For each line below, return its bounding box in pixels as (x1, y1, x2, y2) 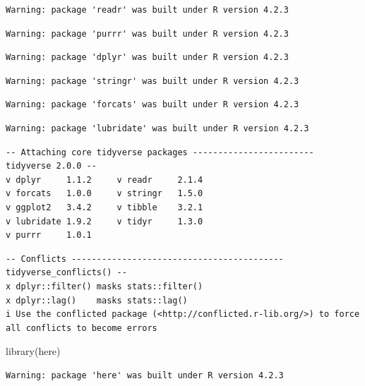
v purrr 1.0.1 (6, 230, 92, 241)
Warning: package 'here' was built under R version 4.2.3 (6, 370, 284, 380)
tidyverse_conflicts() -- (6, 267, 127, 278)
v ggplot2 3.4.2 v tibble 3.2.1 (6, 202, 203, 212)
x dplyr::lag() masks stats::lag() (6, 295, 188, 306)
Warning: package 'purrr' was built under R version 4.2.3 (6, 28, 289, 39)
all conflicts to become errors (6, 322, 157, 333)
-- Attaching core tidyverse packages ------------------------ (6, 147, 314, 157)
